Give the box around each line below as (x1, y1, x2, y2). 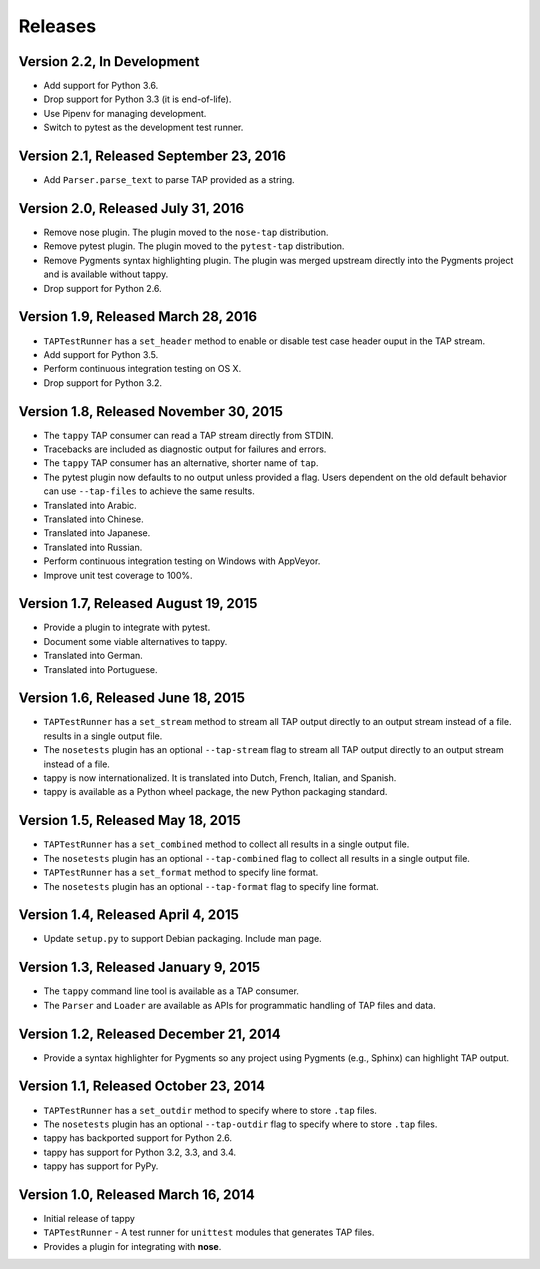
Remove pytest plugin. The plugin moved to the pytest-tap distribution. (43, 240, 345, 252)
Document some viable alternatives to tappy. (43, 635, 228, 647)
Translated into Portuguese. (43, 663, 159, 675)
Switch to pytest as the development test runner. (43, 121, 244, 134)
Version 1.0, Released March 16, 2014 (18, 1186, 255, 1203)
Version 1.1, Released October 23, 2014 (18, 1078, 266, 1095)
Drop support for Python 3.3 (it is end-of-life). (43, 93, 232, 105)
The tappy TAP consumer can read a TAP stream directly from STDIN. (43, 429, 334, 441)
